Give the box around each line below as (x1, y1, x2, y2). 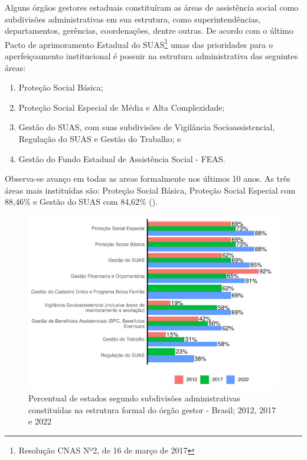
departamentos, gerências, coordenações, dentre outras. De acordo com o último (5, 24, 293, 37)
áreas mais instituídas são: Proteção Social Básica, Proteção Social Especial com (5, 184, 296, 196)
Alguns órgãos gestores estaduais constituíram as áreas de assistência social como (5, 1, 299, 13)
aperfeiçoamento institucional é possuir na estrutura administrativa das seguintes (5, 50, 298, 62)
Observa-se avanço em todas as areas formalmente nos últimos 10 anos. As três (5, 172, 290, 185)
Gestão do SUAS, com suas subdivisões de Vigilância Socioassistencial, (18, 121, 275, 133)
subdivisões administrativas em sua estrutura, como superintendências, (5, 12, 261, 25)
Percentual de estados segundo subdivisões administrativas (28, 392, 240, 404)
